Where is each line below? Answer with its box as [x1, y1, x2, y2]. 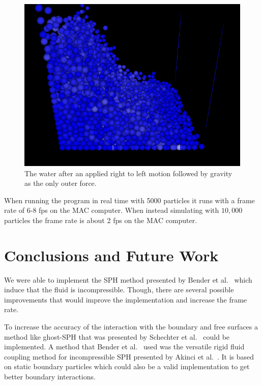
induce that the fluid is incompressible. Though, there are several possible [4, 284, 234, 295]
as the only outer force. [24, 178, 97, 188]
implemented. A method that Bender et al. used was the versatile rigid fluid [4, 341, 245, 352]
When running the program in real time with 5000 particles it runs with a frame [4, 195, 255, 205]
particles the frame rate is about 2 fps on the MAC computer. [4, 214, 197, 225]
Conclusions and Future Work [4, 244, 219, 265]
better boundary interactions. [4, 371, 96, 382]
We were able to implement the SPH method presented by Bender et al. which [4, 274, 252, 285]
